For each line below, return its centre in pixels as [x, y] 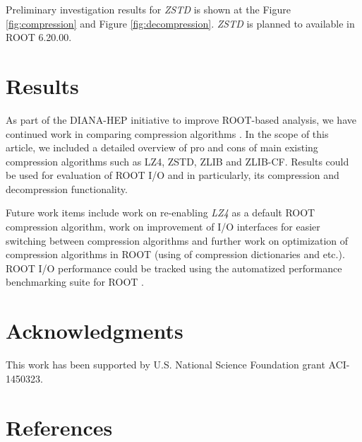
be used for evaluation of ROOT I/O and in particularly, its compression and [173, 175]
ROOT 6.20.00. [39, 37]
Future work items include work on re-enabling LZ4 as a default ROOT [161, 213]
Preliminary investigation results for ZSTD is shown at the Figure [148, 9]
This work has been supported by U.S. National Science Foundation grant [165, 365]
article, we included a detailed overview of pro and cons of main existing [162, 147]
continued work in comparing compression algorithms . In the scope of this [167, 133]
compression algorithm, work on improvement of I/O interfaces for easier [163, 227]
